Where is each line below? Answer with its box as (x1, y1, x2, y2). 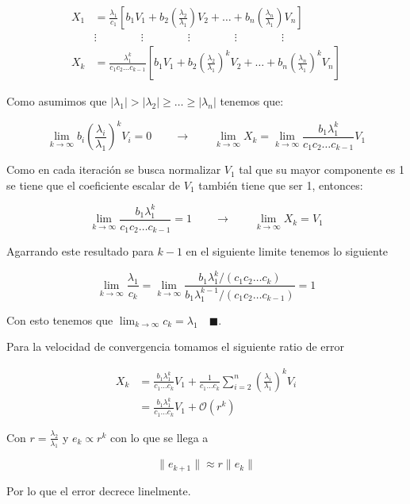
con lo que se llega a (109, 429, 209, 445)
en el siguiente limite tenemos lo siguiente (186, 243, 389, 260)
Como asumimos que (6, 93, 107, 110)
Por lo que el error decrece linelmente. (6, 482, 191, 498)
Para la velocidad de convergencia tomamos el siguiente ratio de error (6, 338, 344, 355)
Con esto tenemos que (6, 311, 113, 328)
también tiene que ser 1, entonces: (198, 176, 363, 193)
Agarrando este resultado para (6, 243, 154, 260)
